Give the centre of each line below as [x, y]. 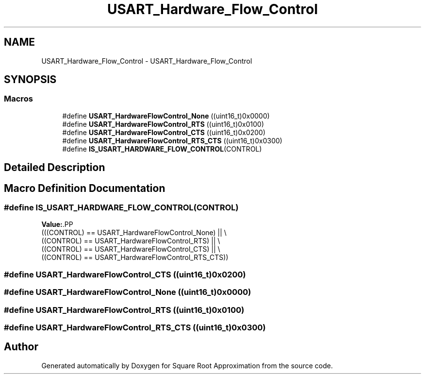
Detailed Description [55, 168]
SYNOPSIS [30, 80]
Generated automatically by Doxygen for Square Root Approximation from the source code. [187, 365]
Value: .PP [57, 224]
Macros [18, 99]
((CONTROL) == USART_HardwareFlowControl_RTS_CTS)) [135, 258]
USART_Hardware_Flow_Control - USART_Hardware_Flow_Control [147, 61]
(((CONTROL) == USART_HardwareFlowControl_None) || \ [134, 233]
